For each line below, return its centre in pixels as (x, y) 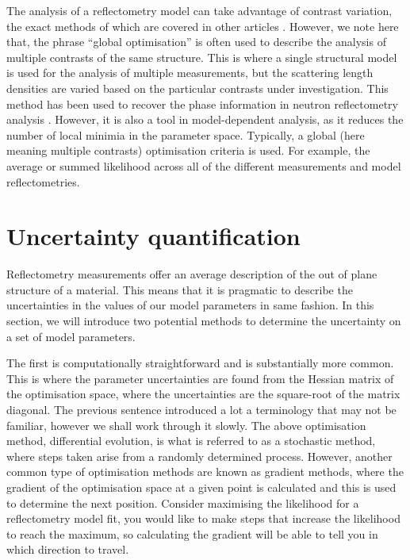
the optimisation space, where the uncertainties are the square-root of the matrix (203, 394)
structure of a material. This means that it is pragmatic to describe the (180, 289)
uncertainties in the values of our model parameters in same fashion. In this (190, 305)
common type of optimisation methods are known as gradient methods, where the (205, 472)
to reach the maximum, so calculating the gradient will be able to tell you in (192, 533)
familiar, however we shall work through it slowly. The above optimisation (186, 425)
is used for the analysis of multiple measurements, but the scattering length (190, 73)
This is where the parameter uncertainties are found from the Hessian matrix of (200, 378)
